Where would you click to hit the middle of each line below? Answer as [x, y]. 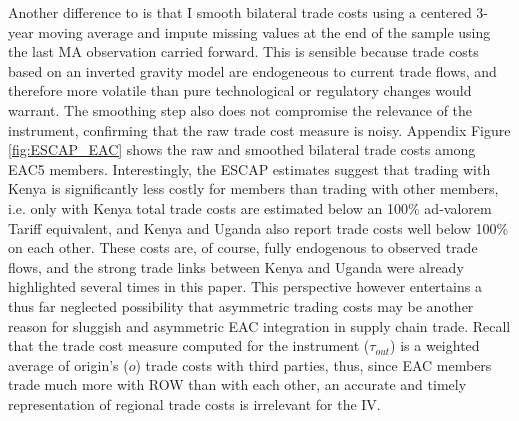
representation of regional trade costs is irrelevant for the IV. [194, 403]
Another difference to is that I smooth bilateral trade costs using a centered [240, 12]
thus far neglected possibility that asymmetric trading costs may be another [241, 305]
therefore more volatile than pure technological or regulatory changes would [240, 90]
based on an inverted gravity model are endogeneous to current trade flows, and [252, 70]
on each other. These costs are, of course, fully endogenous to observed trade [243, 247]
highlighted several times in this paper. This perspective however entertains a [245, 286]
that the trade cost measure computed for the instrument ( [189, 345]
